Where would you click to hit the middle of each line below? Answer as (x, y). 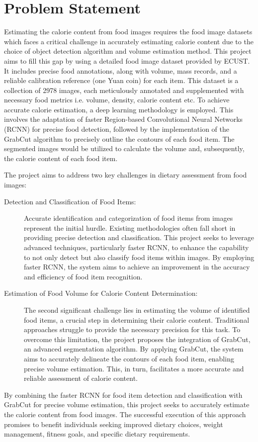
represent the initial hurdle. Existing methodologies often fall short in (130, 227)
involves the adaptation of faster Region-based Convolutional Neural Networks (124, 119)
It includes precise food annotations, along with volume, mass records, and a (121, 70)
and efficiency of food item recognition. (83, 276)
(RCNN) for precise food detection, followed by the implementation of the (117, 129)
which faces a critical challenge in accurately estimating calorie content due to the (129, 41)
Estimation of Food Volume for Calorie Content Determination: (101, 293)
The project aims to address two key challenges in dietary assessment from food (126, 175)
